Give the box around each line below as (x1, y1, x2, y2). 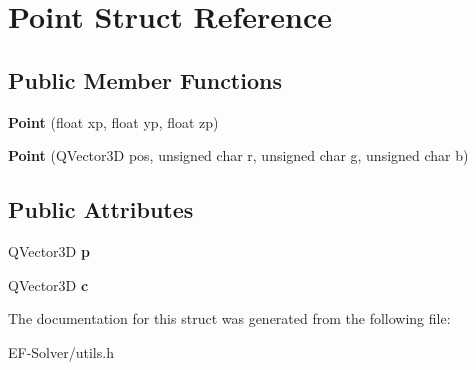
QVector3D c (8, 274, 89, 295)
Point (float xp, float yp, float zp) (8, 111, 219, 132)
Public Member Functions (8, 64, 282, 95)
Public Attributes (8, 194, 194, 225)
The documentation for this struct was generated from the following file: (8, 308, 451, 329)
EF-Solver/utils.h (8, 341, 114, 362)
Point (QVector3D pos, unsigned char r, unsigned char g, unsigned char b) (8, 145, 469, 166)
